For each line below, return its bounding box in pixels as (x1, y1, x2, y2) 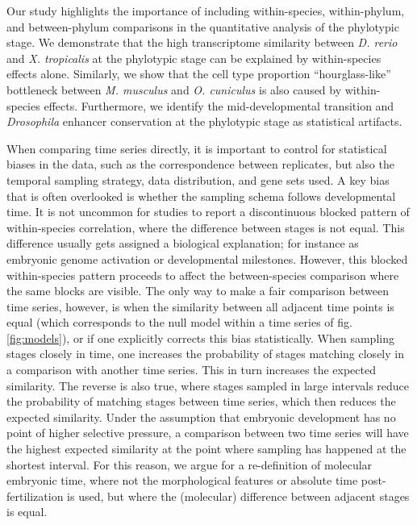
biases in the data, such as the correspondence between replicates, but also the (6, 156, 394, 173)
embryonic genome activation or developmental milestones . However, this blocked (6, 250, 408, 267)
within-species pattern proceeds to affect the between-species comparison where (6, 266, 399, 283)
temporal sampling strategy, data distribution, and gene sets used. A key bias (6, 171, 390, 188)
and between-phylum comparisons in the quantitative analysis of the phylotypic (6, 18, 399, 35)
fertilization (6, 487, 64, 504)
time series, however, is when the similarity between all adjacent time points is (6, 298, 394, 315)
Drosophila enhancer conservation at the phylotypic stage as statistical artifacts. (6, 113, 402, 130)
